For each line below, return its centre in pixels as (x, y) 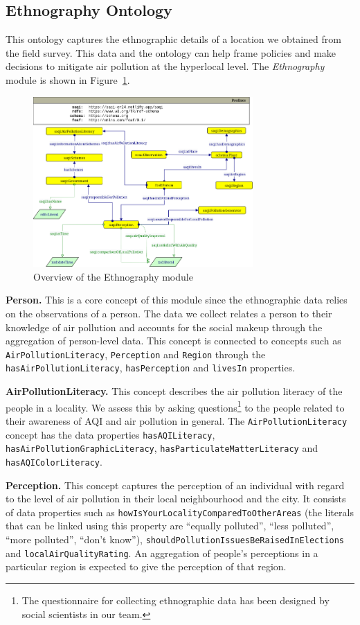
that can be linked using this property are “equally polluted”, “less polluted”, (170, 526)
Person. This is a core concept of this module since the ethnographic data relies (177, 300)
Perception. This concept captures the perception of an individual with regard (175, 485)
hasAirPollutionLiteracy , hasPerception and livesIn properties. (151, 368)
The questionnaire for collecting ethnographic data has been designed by (175, 600)
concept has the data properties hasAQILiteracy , (110, 434)
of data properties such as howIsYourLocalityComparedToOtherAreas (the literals (180, 512)
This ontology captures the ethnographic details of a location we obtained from (173, 39)
